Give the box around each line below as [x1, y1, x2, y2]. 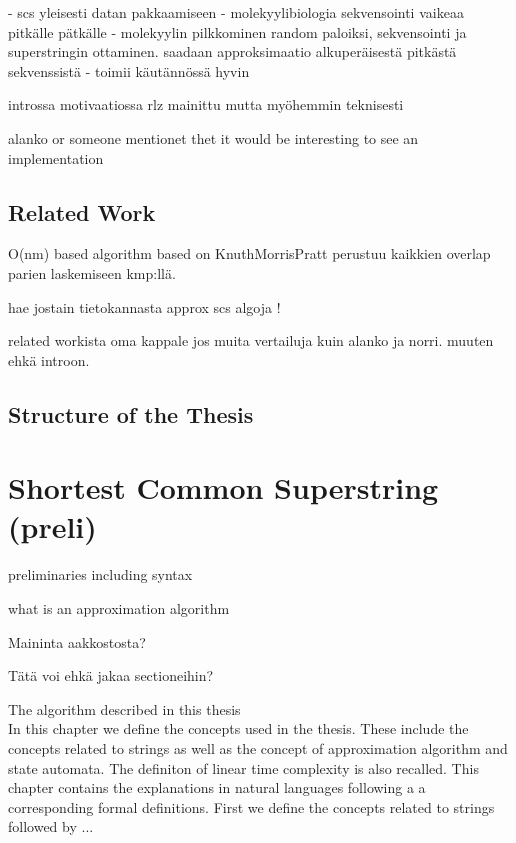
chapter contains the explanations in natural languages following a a [8, 777, 426, 798]
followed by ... [8, 816, 94, 837]
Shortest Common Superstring [8, 467, 439, 508]
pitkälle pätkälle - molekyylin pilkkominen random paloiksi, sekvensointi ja [8, 21, 467, 42]
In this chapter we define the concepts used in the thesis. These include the [8, 718, 469, 739]
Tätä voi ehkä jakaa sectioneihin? [8, 665, 214, 686]
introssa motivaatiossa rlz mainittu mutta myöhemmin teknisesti [8, 94, 404, 115]
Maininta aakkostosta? [8, 631, 146, 652]
